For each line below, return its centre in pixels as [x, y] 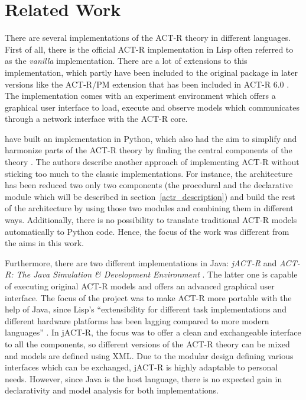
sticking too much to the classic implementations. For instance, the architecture [149, 173]
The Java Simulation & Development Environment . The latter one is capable [157, 274]
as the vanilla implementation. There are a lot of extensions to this [126, 61]
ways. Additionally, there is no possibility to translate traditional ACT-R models [151, 220]
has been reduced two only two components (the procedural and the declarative [149, 185]
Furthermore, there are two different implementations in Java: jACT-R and [141, 262]
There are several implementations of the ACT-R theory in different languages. [148, 38]
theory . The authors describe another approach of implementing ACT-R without [152, 162]
